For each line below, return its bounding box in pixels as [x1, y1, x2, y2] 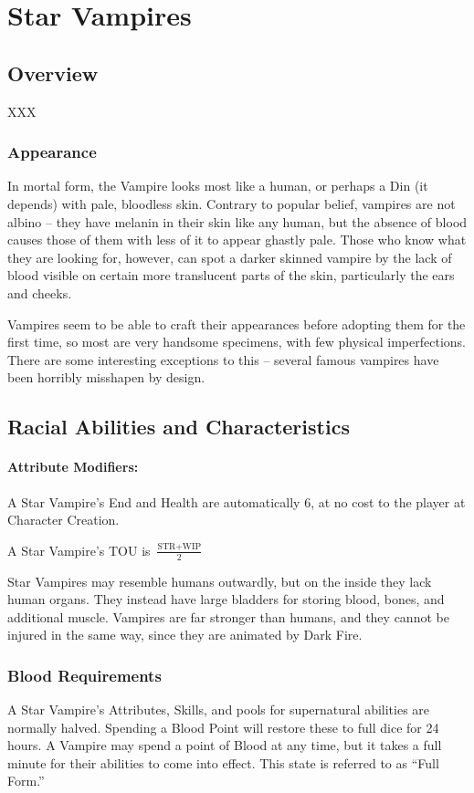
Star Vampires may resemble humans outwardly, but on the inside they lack [7, 571, 432, 590]
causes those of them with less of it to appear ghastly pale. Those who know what [7, 230, 467, 249]
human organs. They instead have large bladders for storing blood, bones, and [7, 590, 445, 609]
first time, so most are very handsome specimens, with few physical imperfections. [7, 332, 466, 351]
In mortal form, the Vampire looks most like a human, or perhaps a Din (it [7, 176, 428, 195]
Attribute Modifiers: [7, 457, 139, 476]
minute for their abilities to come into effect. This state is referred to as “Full [7, 753, 439, 772]
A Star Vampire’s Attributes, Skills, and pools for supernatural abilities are [7, 700, 430, 719]
